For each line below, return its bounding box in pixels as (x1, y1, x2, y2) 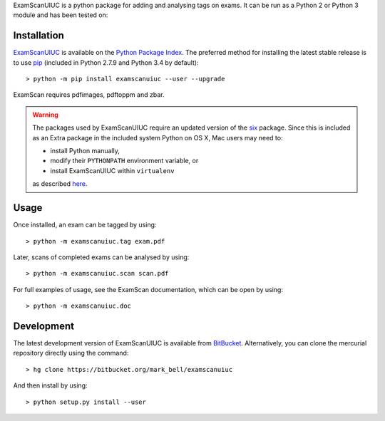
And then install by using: (13, 381, 88, 390)
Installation (13, 29, 64, 42)
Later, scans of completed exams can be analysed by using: (13, 253, 190, 261)
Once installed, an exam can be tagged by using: (13, 221, 157, 229)
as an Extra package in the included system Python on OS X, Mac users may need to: (32, 133, 283, 142)
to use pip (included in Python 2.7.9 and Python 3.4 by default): (13, 58, 199, 67)
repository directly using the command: (13, 349, 129, 358)
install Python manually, (50, 147, 120, 155)
